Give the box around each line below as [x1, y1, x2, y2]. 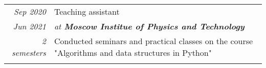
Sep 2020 [13, 6, 46, 17]
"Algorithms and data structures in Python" [54, 47, 212, 58]
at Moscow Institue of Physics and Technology [54, 20, 245, 32]
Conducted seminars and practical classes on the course [54, 35, 253, 47]
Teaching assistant [54, 6, 120, 17]
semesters [12, 47, 46, 58]
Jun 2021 [13, 20, 46, 32]
